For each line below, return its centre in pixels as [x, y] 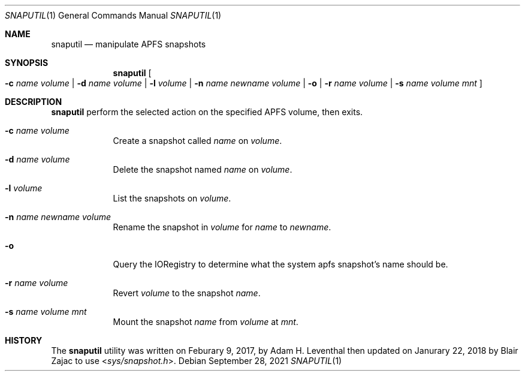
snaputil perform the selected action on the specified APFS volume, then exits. [207, 112]
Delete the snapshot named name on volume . [203, 169]
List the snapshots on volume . [172, 198]
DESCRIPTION [34, 102]
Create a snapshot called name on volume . [197, 141]
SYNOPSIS [27, 63]
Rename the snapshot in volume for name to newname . [222, 227]
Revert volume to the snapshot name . [187, 293]
